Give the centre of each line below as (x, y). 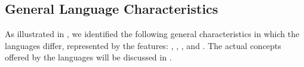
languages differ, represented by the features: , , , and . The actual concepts (143, 45)
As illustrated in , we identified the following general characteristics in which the (152, 34)
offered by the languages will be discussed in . (88, 57)
